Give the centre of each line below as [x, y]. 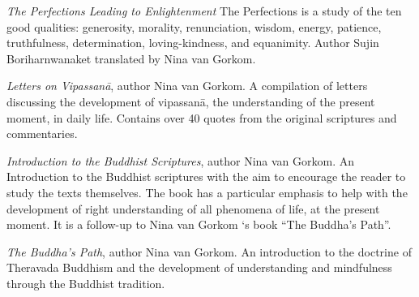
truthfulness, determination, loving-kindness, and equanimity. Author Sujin [193, 43]
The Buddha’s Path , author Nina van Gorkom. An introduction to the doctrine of [209, 251]
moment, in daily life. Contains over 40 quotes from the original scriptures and [202, 117]
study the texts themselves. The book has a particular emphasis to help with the [207, 192]
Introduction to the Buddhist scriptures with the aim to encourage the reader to [206, 176]
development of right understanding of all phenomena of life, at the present [193, 208]
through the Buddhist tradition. [86, 283]
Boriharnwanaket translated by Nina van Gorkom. [131, 58]
